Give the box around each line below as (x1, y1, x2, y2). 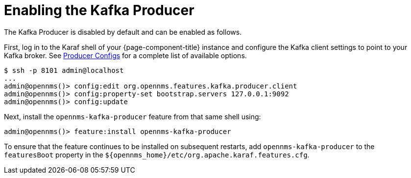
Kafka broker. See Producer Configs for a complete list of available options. (4, 51, 247, 60)
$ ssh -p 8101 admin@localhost (4, 66, 124, 74)
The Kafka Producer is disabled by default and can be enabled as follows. (4, 27, 242, 36)
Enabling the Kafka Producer (4, 2, 194, 19)
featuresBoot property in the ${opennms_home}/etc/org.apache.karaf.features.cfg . (4, 150, 310, 159)
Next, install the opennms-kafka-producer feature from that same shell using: (4, 112, 261, 121)
